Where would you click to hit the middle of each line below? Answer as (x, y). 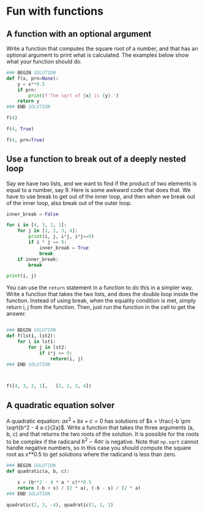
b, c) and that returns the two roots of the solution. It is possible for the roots (103, 434)
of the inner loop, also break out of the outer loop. (69, 203)
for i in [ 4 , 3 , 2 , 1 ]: (37, 225)
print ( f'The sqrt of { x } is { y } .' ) (74, 95)
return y (28, 101)
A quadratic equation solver (61, 405)
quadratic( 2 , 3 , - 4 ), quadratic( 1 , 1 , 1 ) (60, 505)
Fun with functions (55, 11)
